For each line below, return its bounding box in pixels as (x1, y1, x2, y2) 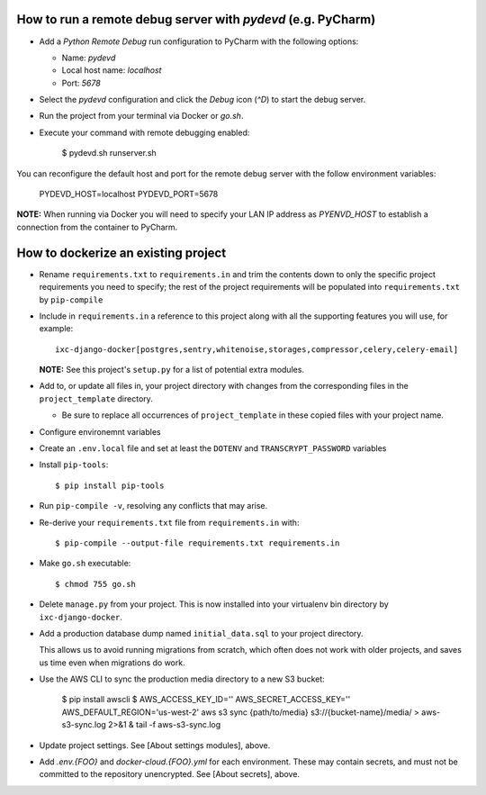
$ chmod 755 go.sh (55, 579, 137, 589)
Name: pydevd (61, 52, 116, 63)
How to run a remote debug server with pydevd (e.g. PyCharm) (16, 12, 376, 27)
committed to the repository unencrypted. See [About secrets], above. (39, 769, 301, 780)
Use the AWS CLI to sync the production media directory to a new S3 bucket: (39, 673, 326, 684)
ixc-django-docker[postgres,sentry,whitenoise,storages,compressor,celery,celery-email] (55, 344, 459, 355)
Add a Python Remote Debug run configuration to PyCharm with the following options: (39, 36, 359, 47)
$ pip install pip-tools (55, 480, 165, 491)
